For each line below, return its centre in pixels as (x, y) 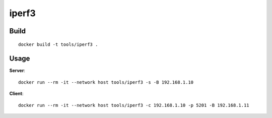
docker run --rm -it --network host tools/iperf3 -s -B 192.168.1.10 (106, 82)
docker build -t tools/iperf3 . (58, 44)
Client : (16, 94)
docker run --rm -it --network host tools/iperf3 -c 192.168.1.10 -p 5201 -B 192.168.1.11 (134, 105)
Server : (17, 71)
